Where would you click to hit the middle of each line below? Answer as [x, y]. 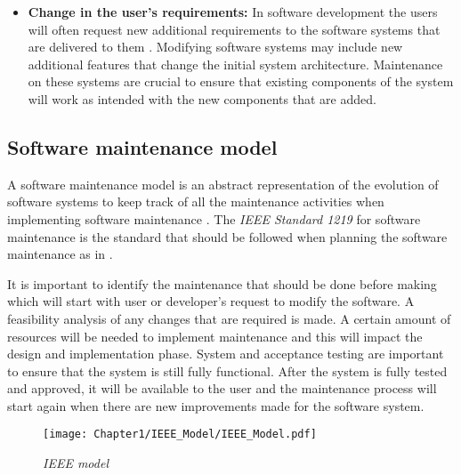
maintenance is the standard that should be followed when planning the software [227, 236]
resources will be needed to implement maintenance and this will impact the [215, 336]
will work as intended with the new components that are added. [202, 98]
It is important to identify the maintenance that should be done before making [222, 283]
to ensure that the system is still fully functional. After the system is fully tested [227, 370]
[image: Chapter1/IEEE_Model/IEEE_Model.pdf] [180, 435]
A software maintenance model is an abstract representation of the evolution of [223, 184]
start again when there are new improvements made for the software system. [216, 405]
